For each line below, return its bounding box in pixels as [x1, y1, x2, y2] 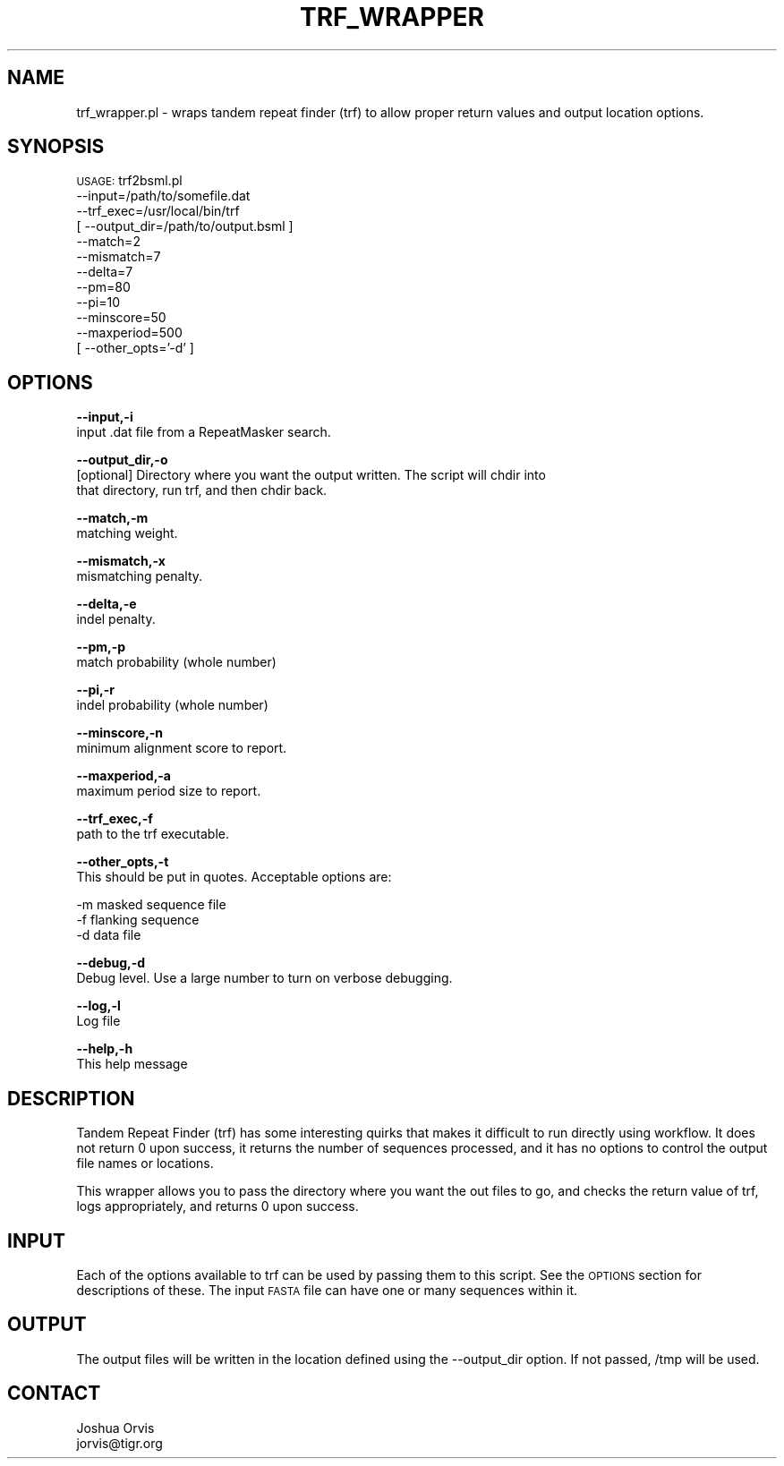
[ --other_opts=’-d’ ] [76, 340, 194, 356]
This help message [76, 1056, 188, 1072]
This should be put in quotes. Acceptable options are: [76, 869, 392, 885]
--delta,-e [76, 596, 137, 612]
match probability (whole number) [76, 654, 277, 670]
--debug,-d [76, 955, 146, 971]
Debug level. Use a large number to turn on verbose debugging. [76, 970, 453, 986]
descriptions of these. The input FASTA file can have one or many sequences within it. [76, 1282, 578, 1298]
